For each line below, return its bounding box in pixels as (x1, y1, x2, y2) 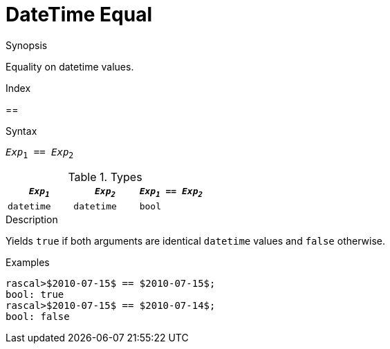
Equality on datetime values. (6, 60, 134, 73)
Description (6, 214, 58, 226)
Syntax (6, 124, 37, 137)
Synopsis (6, 39, 48, 51)
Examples (6, 256, 50, 269)
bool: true (6, 289, 64, 301)
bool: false (6, 311, 70, 323)
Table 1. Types (68, 169, 142, 184)
